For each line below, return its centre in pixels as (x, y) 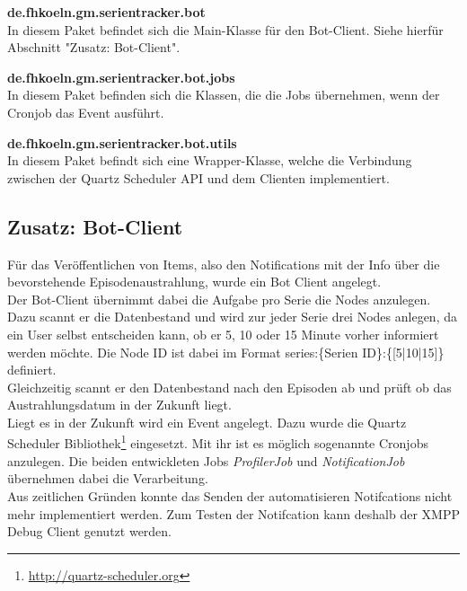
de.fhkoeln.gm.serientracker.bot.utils (122, 142)
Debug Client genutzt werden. (90, 531)
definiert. (32, 370)
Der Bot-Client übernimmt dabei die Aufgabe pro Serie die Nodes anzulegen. (219, 299)
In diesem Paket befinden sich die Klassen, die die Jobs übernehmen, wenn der (224, 95)
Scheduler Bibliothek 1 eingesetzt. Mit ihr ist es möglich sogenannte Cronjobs (218, 442)
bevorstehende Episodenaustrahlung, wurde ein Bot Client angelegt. (194, 282)
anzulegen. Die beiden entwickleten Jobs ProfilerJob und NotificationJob (206, 460)
